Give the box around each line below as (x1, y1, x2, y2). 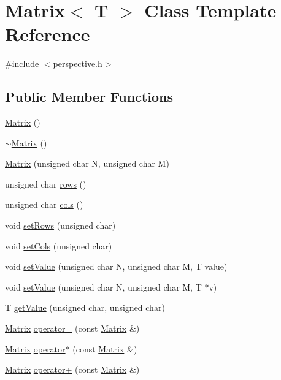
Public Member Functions (5, 87, 173, 106)
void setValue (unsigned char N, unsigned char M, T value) (5, 260, 228, 273)
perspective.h (53, 57, 102, 70)
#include (5, 57, 39, 70)
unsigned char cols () (5, 198, 83, 211)
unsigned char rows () (5, 177, 87, 190)
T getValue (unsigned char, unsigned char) (5, 301, 165, 314)
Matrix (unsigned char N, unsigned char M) (5, 157, 169, 170)
